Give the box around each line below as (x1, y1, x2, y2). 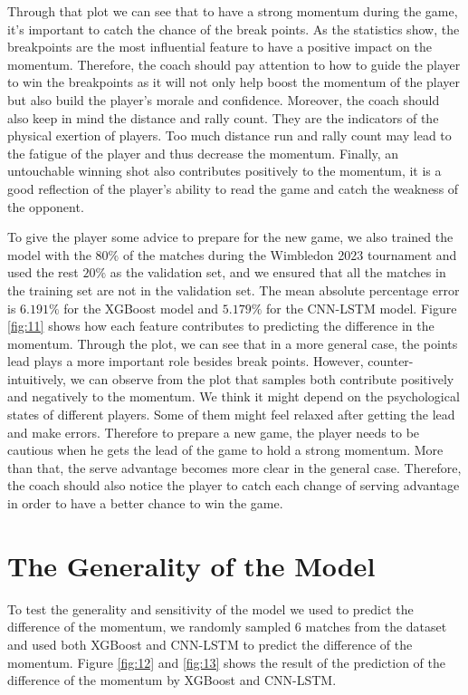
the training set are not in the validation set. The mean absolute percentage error (7, 280, 460, 299)
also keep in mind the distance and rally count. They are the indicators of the (7, 108, 439, 127)
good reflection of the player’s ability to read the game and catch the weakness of (7, 179, 459, 198)
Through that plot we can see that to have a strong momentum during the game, (7, 2, 458, 20)
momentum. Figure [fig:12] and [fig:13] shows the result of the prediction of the (7, 652, 445, 671)
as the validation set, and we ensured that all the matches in (110, 263, 446, 282)
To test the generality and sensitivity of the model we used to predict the (7, 599, 414, 618)
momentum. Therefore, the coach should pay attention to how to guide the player (7, 54, 461, 73)
